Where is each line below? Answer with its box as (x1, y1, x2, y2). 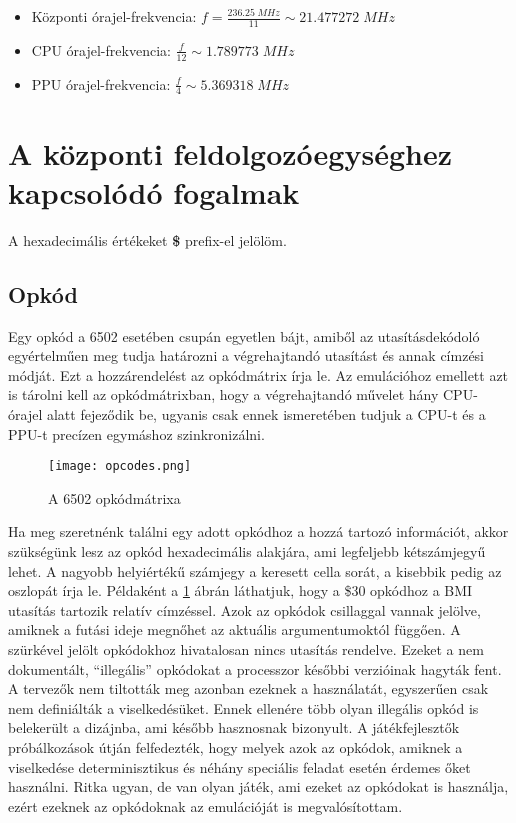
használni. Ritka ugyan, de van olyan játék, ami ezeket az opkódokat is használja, (8, 776, 509, 797)
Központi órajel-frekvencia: (31, 6, 197, 26)
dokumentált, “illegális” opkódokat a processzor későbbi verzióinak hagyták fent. (8, 658, 502, 679)
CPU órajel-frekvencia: (31, 39, 171, 60)
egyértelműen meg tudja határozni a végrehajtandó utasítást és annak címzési (8, 345, 485, 366)
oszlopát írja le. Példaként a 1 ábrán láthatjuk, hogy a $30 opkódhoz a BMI (8, 580, 473, 601)
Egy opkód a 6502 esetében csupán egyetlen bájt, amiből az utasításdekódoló (8, 325, 480, 346)
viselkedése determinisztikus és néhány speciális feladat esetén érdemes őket (8, 756, 471, 777)
